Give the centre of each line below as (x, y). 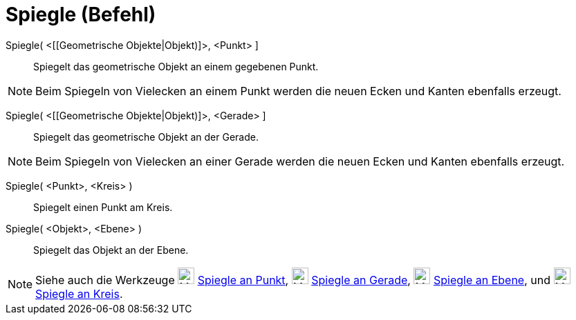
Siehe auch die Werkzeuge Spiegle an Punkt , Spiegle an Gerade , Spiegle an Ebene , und (293, 280)
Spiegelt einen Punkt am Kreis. (103, 207)
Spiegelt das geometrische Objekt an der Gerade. (146, 137)
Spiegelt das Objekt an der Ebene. (111, 250)
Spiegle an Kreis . (79, 293)
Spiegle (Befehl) (81, 14)
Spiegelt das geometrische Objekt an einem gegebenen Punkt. (176, 66)
